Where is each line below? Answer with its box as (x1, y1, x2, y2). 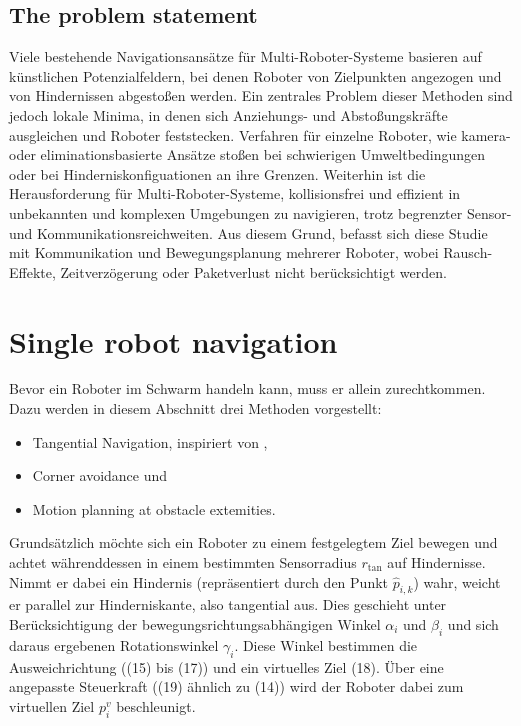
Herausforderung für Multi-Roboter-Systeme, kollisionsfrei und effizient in (9, 183, 461, 204)
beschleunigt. (116, 695, 196, 716)
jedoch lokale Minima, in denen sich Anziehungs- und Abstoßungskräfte (9, 104, 448, 125)
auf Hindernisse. (387, 552, 486, 573)
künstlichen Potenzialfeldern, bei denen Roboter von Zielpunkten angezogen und (9, 65, 502, 86)
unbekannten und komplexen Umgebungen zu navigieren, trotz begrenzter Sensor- (9, 202, 512, 223)
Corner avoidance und (32, 465, 168, 486)
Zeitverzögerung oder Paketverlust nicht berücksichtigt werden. (60, 261, 447, 282)
